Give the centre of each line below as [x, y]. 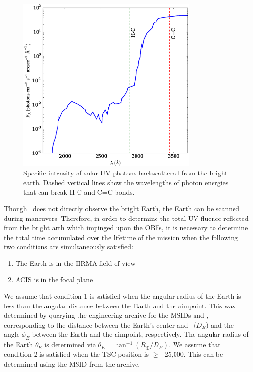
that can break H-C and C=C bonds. [79, 192]
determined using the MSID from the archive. [72, 363]
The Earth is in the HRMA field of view [75, 263]
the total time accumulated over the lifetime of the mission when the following [121, 237]
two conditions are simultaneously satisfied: [68, 247]
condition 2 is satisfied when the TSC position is [77, 354]
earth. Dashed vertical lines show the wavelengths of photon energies [126, 182]
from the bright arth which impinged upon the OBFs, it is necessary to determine [126, 228]
